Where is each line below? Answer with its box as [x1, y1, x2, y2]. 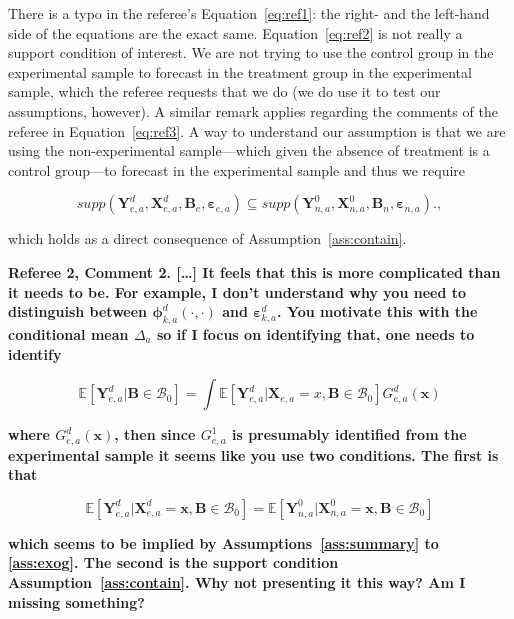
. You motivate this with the [277, 301, 478, 322]
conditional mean [8, 323, 129, 344]
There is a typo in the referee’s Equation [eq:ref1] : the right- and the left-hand [8, 3, 490, 23]
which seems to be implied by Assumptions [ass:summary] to [8, 532, 439, 553]
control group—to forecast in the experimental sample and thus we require [8, 159, 466, 180]
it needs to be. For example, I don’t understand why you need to [8, 281, 467, 302]
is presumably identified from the [231, 424, 467, 445]
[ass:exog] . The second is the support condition [8, 552, 339, 573]
